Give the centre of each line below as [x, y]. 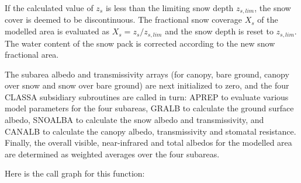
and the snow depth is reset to [219, 31]
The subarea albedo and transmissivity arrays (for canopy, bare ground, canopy [147, 74]
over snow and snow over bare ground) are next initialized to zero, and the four [147, 85]
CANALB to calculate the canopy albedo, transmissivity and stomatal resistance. [150, 131]
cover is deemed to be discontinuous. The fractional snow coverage [123, 20]
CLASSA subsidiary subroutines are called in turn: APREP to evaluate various [147, 96]
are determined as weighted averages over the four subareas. [112, 154]
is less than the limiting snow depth [169, 8]
